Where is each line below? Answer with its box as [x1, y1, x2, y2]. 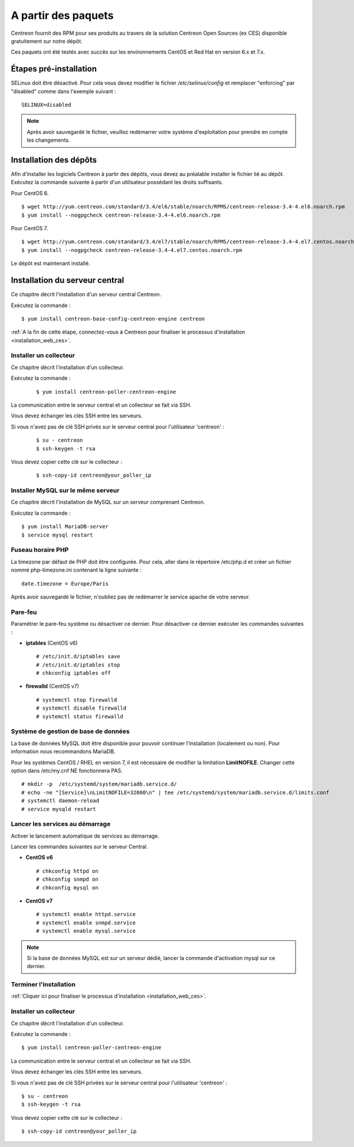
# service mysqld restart [21, 806, 97, 812]
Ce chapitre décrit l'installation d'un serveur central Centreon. [11, 291, 162, 298]
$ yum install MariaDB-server [21, 523, 109, 530]
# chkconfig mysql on [36, 884, 99, 891]
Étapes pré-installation [11, 64, 97, 74]
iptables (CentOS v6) [25, 639, 78, 646]
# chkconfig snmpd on [36, 876, 99, 883]
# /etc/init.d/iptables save [36, 653, 120, 660]
